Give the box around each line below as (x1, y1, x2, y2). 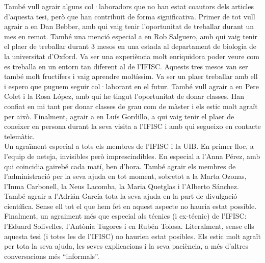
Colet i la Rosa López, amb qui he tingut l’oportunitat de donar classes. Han (4, 91, 244, 101)
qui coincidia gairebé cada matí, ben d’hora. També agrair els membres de (4, 161, 236, 171)
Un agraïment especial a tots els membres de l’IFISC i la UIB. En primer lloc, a (4, 141, 254, 151)
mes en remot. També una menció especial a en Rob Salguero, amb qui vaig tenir (4, 31, 258, 41)
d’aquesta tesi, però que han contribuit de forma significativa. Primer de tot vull (4, 11, 255, 21)
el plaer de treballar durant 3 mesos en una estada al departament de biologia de (4, 41, 257, 51)
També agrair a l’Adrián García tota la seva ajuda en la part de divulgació (4, 191, 237, 201)
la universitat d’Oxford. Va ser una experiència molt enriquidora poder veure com (4, 50, 260, 61)
